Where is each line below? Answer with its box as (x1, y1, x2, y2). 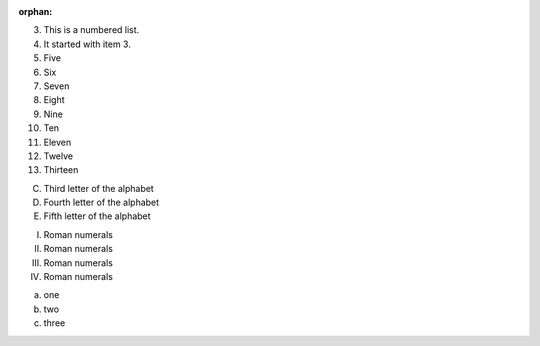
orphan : (18, 6, 53, 17)
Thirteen (43, 164, 79, 176)
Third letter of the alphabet (43, 182, 154, 194)
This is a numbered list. (43, 24, 140, 36)
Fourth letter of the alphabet (43, 196, 160, 209)
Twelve (43, 150, 74, 162)
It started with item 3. (43, 38, 132, 50)
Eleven (43, 136, 72, 148)
